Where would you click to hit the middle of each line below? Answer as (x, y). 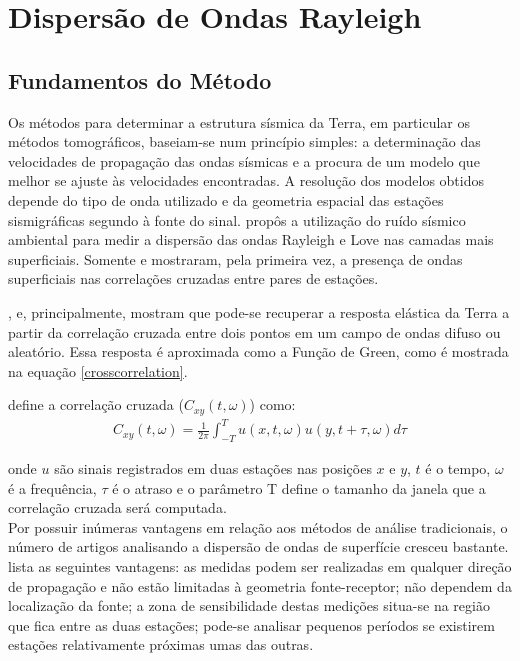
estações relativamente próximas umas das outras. (161, 644)
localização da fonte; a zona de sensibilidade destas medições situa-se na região (249, 605)
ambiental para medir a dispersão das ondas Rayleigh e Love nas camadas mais (251, 239)
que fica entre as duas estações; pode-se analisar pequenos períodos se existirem (251, 624)
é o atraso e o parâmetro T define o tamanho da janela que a (299, 487)
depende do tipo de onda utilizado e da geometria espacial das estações (226, 199)
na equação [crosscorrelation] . (98, 370)
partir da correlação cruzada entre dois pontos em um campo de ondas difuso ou (254, 331)
